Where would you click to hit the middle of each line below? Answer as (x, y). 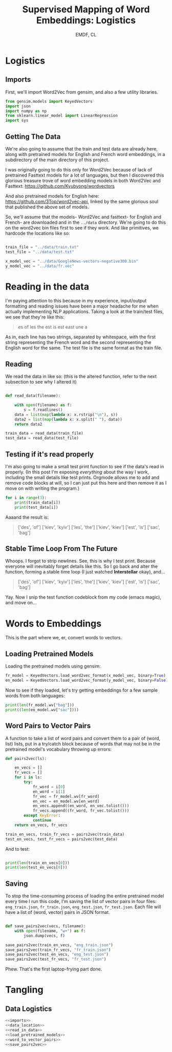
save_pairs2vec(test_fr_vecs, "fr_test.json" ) (56, 959)
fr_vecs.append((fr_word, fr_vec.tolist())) (81, 811)
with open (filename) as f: (43, 405)
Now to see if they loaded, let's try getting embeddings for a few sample (82, 690)
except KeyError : (42, 816)
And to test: (17, 849)
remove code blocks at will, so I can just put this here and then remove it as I (86, 483)
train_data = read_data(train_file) (44, 433)
